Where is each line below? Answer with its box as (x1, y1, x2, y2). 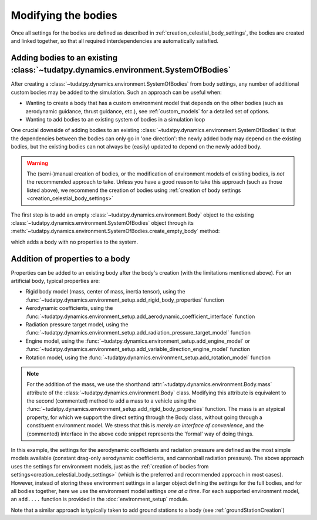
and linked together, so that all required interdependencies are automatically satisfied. (11, 37, 219, 44)
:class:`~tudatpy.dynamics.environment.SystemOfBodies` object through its (11, 219, 194, 226)
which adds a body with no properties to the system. (11, 238, 139, 245)
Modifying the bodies (11, 9, 117, 22)
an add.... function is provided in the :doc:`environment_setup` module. (11, 496, 189, 503)
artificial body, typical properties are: (11, 277, 100, 284)
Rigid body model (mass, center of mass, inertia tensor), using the (25, 288, 186, 295)
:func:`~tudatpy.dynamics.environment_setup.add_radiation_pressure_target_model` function (25, 329, 251, 336)
